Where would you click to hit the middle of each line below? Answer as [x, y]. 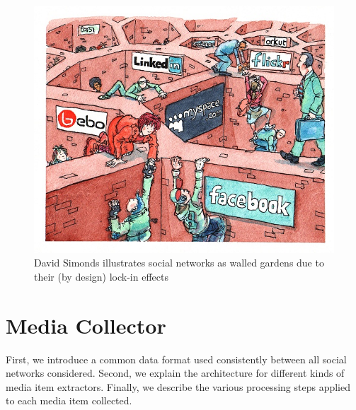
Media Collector [86, 325]
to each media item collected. [69, 400]
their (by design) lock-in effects [101, 276]
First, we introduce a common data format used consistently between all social [176, 359]
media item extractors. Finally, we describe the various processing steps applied [178, 386]
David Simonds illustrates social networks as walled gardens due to [179, 263]
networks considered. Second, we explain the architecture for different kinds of [175, 373]
